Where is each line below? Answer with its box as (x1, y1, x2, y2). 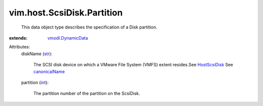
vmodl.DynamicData (47, 35, 88, 41)
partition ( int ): (21, 79, 49, 85)
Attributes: (9, 44, 30, 50)
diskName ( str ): (21, 51, 53, 57)
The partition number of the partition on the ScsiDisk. (33, 91, 140, 96)
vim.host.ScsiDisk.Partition (9, 7, 123, 18)
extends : (9, 35, 28, 41)
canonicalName (33, 68, 65, 75)
